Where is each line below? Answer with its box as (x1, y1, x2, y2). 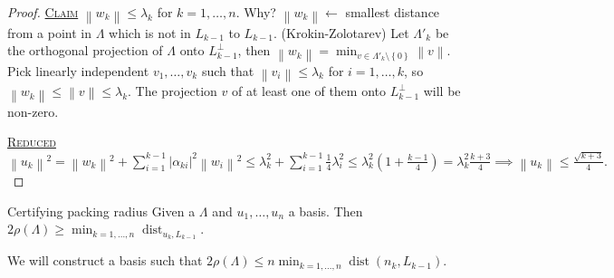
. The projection (128, 81, 217, 101)
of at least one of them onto (231, 81, 386, 101)
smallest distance (345, 3, 440, 21)
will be (423, 81, 461, 101)
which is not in (109, 23, 191, 42)
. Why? (235, 3, 276, 21)
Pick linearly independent (7, 61, 149, 80)
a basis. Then (288, 201, 363, 220)
